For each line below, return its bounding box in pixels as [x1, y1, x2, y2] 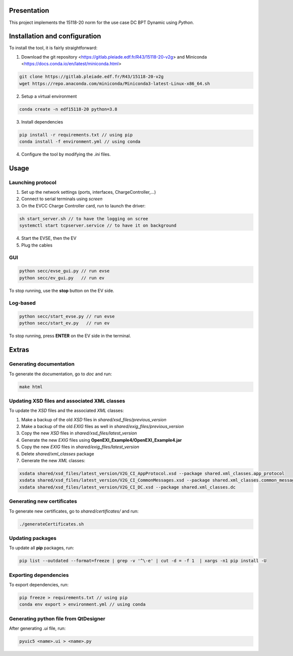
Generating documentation [9, 361, 75, 368]
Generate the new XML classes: [21, 458, 85, 464]
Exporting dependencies [9, 572, 69, 578]
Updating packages [9, 534, 57, 541]
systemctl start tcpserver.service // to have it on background [19, 223, 177, 228]
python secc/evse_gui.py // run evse [19, 268, 110, 274]
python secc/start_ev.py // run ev [19, 320, 110, 326]
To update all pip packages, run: [9, 545, 74, 551]
